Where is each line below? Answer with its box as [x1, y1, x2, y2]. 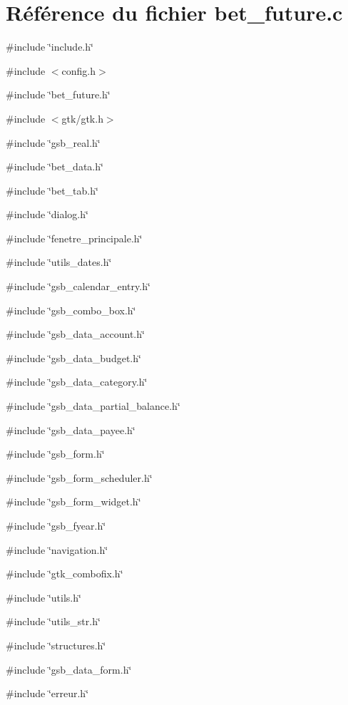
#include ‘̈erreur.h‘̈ [6, 686, 89, 701]
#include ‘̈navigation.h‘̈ [6, 542, 108, 557]
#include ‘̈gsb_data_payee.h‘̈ [6, 422, 135, 437]
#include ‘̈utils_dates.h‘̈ [6, 254, 112, 269]
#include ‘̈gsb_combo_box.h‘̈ [6, 302, 136, 317]
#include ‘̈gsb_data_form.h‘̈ [6, 662, 132, 676]
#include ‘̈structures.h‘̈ [6, 637, 106, 652]
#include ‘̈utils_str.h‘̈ [6, 614, 101, 629]
